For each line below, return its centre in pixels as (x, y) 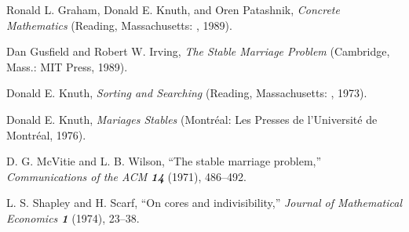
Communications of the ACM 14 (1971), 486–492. (126, 176)
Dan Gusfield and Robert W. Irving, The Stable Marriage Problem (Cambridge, (198, 51)
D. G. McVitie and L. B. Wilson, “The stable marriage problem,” (164, 161)
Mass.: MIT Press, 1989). (67, 66)
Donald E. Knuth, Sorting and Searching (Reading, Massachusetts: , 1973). (187, 93)
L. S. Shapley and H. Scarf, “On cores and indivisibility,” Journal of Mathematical (204, 203)
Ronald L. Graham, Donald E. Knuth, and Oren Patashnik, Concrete (173, 9)
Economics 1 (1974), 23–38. (73, 217)
